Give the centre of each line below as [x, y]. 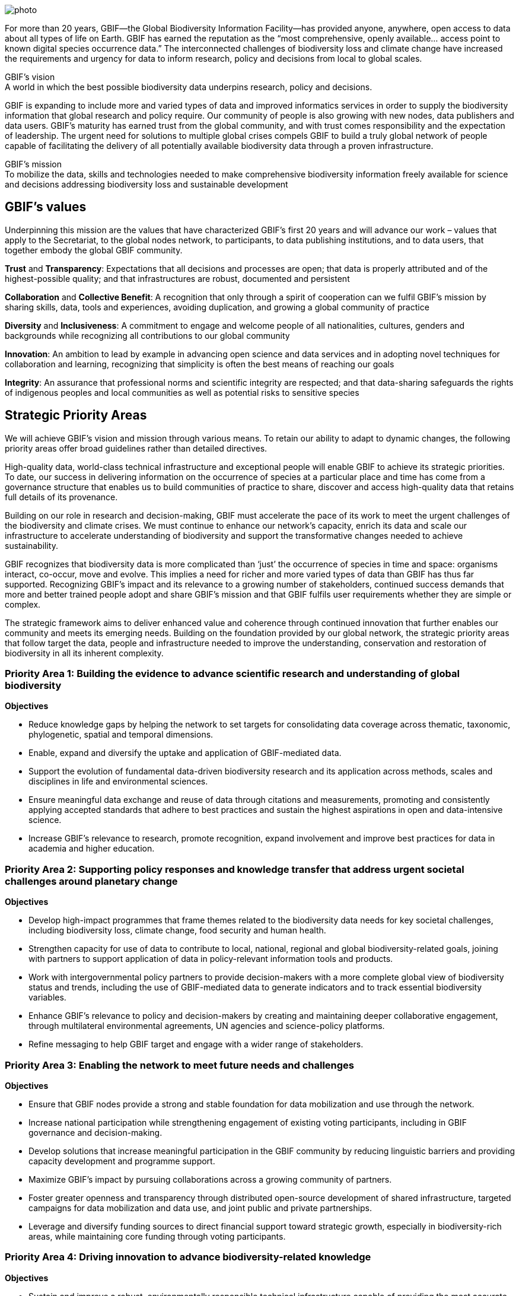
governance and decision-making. [95, 1132]
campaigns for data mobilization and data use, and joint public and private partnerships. [200, 1208]
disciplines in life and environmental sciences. [118, 782]
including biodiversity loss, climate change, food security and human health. [177, 930]
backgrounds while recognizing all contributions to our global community [147, 335]
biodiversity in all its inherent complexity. [84, 653]
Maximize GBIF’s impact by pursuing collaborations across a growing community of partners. [210, 1179]
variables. [47, 998]
